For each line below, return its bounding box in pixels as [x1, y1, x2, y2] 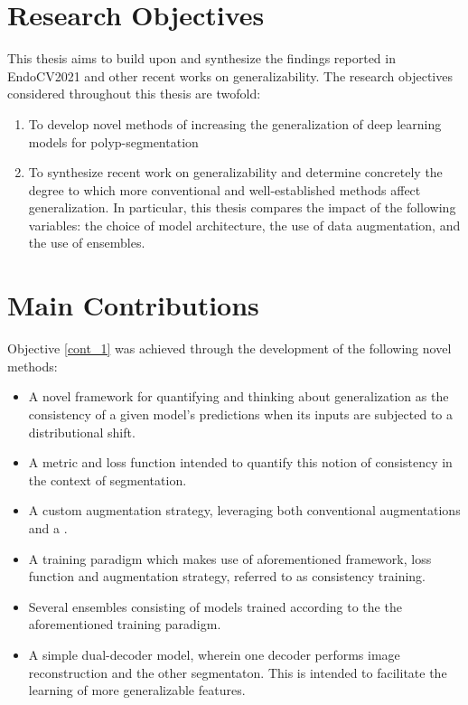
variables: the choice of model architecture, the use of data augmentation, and [28, 215, 461, 234]
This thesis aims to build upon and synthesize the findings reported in [7, 49, 396, 68]
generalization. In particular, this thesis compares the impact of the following [28, 198, 456, 217]
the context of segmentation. [28, 470, 187, 489]
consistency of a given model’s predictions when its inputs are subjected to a [28, 404, 454, 423]
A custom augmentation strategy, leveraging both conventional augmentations [28, 501, 461, 520]
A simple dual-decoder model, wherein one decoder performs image [28, 644, 400, 663]
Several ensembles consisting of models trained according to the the [28, 597, 402, 616]
